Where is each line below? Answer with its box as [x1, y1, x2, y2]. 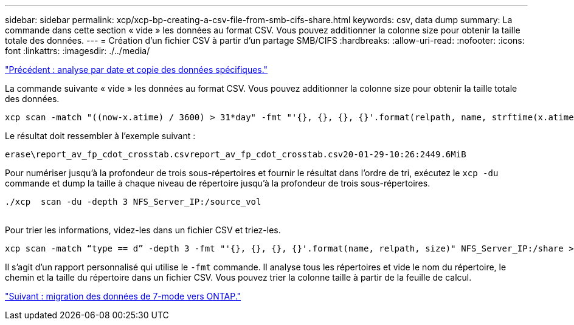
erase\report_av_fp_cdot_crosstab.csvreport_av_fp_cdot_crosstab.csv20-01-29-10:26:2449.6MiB [5, 149, 466, 159]
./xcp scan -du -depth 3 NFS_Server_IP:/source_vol [5, 197, 261, 207]
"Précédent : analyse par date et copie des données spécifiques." [5, 64, 268, 75]
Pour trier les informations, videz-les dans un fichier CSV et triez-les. [5, 225, 281, 235]
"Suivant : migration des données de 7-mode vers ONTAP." [5, 291, 241, 301]
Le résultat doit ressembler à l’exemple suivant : [5, 131, 196, 141]
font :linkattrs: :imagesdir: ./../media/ [5, 46, 150, 56]
